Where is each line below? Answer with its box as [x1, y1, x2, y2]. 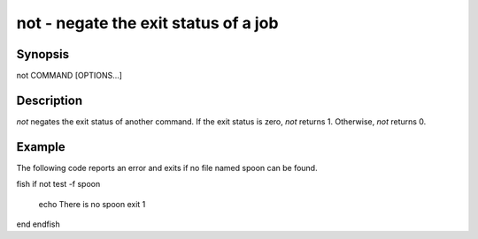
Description [16, 93, 83, 108]
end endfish [16, 219, 61, 229]
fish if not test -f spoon [16, 179, 101, 190]
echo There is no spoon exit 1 [38, 198, 146, 209]
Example [16, 139, 66, 154]
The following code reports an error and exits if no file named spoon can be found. [16, 162, 318, 173]
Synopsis [16, 47, 70, 62]
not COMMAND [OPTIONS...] [16, 71, 123, 81]
